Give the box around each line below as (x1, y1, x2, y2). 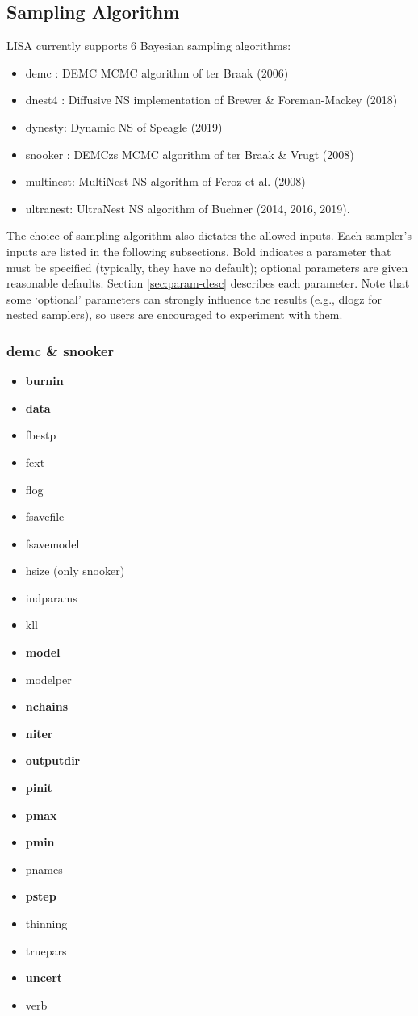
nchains (25, 698, 68, 715)
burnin (25, 372, 64, 389)
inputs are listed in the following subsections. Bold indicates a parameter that (6, 242, 391, 259)
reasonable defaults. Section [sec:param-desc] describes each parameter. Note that (6, 275, 410, 292)
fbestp (25, 426, 56, 443)
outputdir (25, 752, 81, 769)
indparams (25, 589, 77, 606)
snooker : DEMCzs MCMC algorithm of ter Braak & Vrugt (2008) (25, 145, 354, 162)
